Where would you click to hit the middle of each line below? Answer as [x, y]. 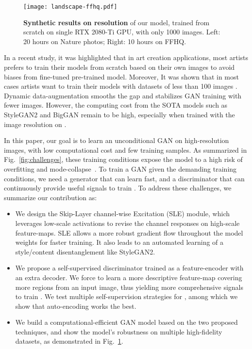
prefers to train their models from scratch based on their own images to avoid [119, 67]
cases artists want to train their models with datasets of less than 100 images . [121, 86]
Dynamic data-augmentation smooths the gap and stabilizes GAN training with [123, 95]
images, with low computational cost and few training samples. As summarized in [126, 150]
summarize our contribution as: [50, 197]
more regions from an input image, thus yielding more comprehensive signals [129, 287]
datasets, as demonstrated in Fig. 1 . [69, 341]
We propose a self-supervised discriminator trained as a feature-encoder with [129, 268]
